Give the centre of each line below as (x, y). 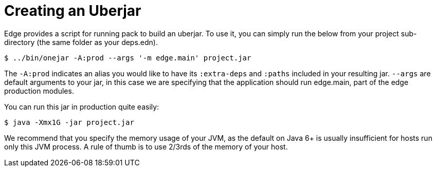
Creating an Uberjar (73, 11)
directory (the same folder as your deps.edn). (81, 42)
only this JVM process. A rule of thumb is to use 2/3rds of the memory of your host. (146, 146)
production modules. (39, 91)
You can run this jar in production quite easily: (82, 106)
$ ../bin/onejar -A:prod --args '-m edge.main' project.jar (128, 58)
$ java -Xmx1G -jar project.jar (69, 122)
